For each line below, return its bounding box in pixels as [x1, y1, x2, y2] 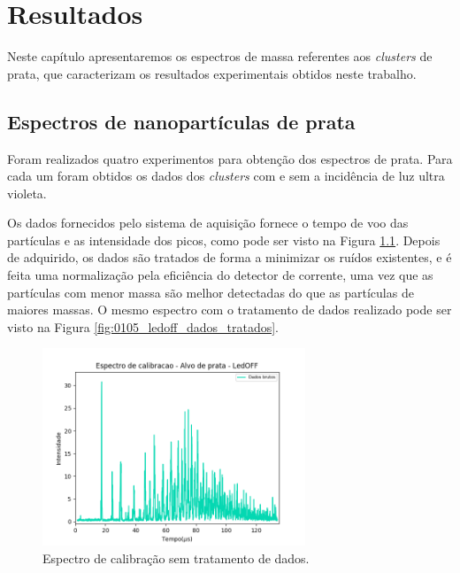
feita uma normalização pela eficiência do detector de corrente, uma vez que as [7, 266, 433, 284]
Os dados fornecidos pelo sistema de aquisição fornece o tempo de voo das [7, 213, 409, 232]
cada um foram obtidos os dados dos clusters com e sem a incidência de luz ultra [7, 166, 445, 185]
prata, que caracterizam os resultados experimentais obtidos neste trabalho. [7, 64, 417, 82]
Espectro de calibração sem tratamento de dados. [42, 548, 310, 567]
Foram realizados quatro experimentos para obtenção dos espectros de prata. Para [7, 149, 453, 167]
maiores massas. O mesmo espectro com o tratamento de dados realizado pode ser [7, 300, 452, 319]
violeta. [7, 183, 47, 202]
